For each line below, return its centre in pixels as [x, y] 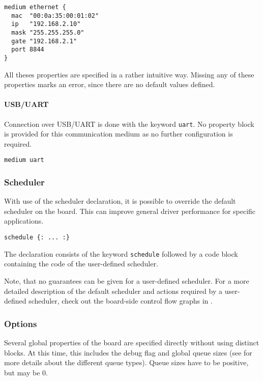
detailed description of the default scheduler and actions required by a [113, 291]
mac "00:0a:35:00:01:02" [55, 16]
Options [21, 323]
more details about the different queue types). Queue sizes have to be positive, [126, 362]
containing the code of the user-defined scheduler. [81, 264]
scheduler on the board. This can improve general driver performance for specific [130, 211]
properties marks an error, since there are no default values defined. [110, 84]
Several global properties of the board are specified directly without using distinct [132, 342]
